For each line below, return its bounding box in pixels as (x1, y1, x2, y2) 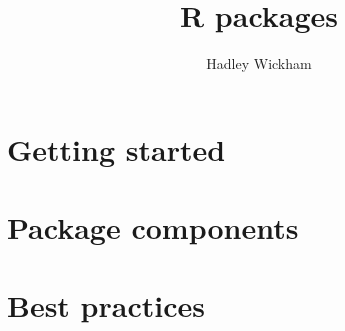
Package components (7, 207, 299, 248)
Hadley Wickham (206, 53, 312, 74)
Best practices (7, 285, 205, 326)
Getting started (7, 128, 226, 169)
